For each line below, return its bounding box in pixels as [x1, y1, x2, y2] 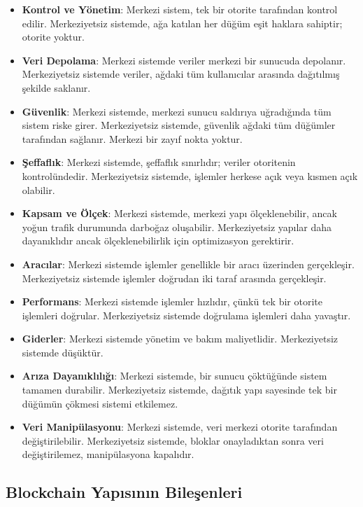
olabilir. [22, 182, 55, 197]
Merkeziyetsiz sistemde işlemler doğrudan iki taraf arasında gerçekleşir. [22, 270, 327, 285]
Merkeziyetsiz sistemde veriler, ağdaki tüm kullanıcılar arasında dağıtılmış [22, 67, 340, 81]
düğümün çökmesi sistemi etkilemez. [22, 396, 178, 410]
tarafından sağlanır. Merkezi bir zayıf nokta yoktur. [22, 131, 243, 146]
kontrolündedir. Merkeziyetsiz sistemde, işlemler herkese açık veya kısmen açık [22, 168, 358, 183]
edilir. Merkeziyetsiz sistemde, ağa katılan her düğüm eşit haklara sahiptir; [22, 15, 343, 30]
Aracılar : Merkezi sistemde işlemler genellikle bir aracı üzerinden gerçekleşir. [22, 256, 355, 271]
